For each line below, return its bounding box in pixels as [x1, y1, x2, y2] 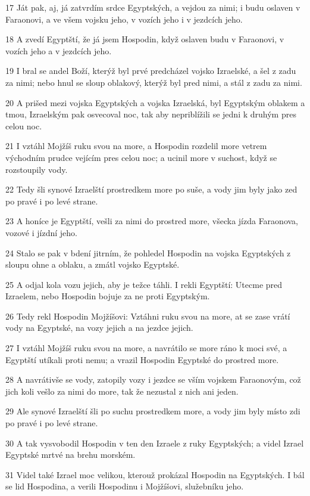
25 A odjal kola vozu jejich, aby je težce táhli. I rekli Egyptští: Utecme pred [5, 278, 283, 290]
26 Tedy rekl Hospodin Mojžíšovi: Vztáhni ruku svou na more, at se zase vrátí [5, 309, 290, 322]
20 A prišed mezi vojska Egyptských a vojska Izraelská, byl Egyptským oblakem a [5, 96, 305, 108]
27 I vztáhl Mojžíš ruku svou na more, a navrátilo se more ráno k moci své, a [5, 342, 287, 354]
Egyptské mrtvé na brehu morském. [5, 448, 136, 461]
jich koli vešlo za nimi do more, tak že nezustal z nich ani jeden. [5, 385, 239, 397]
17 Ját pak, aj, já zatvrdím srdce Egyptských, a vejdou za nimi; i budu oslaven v [5, 1, 300, 13]
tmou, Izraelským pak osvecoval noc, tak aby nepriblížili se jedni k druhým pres [5, 108, 296, 120]
